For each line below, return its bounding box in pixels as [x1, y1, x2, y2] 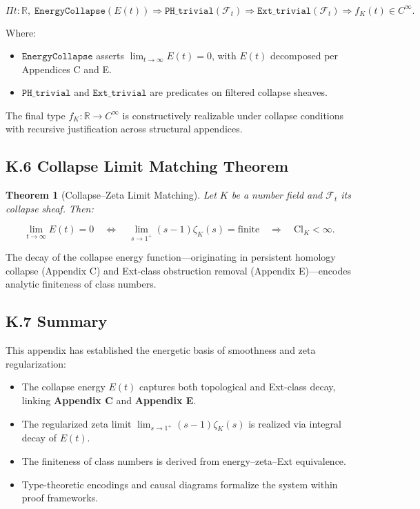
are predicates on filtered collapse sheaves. [150, 85, 328, 99]
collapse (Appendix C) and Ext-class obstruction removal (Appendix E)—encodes [6, 263, 351, 277]
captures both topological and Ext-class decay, [139, 379, 336, 394]
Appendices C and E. [21, 61, 112, 76]
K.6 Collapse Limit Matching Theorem [6, 155, 289, 177]
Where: [6, 25, 36, 39]
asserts [96, 48, 125, 63]
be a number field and [231, 188, 323, 202]
